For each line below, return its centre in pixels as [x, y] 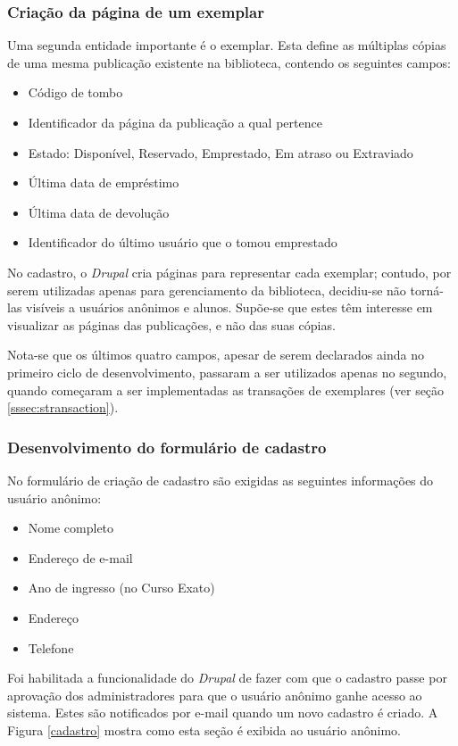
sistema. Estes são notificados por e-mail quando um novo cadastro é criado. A [223, 713]
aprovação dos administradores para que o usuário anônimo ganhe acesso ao [215, 695]
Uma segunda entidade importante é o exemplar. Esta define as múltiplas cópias [227, 45]
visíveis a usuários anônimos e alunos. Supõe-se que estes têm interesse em [229, 307]
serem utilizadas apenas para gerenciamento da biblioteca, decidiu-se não [207, 290]
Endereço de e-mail [80, 557]
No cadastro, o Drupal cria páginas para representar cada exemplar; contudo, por [229, 272]
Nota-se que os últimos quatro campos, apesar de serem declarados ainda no [216, 355]
